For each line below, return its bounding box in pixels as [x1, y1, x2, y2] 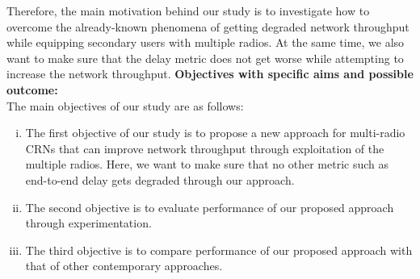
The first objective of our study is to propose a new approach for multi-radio [25, 124, 405, 141]
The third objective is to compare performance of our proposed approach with [25, 241, 413, 258]
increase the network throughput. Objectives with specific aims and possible [6, 65, 414, 82]
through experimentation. [25, 214, 152, 231]
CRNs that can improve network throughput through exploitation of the [25, 139, 384, 156]
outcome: [6, 81, 58, 98]
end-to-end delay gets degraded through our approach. [25, 171, 295, 188]
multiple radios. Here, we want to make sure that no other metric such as [25, 156, 389, 173]
